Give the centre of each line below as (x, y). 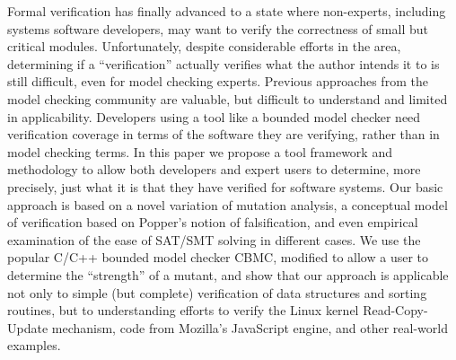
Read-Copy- (395, 310)
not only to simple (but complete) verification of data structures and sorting (217, 292)
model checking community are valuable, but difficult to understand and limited (228, 98)
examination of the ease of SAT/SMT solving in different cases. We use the (214, 239)
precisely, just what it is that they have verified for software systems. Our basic (225, 186)
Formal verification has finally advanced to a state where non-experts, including (227, 11)
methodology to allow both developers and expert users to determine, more (214, 169)
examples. (34, 345)
